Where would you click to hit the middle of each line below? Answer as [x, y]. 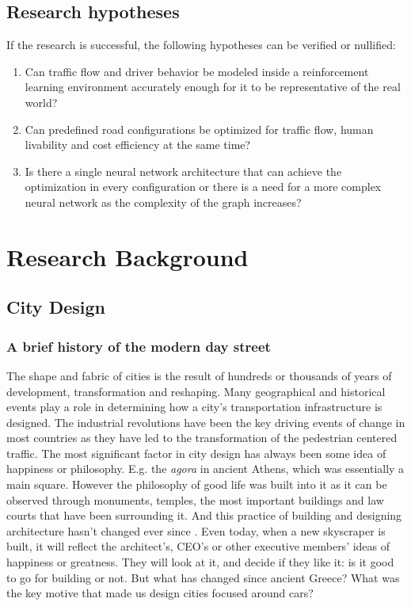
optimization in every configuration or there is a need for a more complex [203, 187]
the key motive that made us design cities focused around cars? [160, 593]
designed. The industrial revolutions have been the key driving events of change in [206, 422]
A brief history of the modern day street [139, 346]
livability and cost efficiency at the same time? [138, 145]
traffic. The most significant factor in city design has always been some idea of [196, 453]
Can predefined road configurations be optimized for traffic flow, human [199, 129]
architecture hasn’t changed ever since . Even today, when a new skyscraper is [196, 530]
